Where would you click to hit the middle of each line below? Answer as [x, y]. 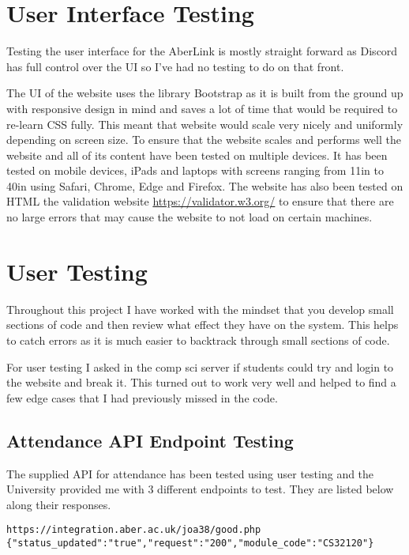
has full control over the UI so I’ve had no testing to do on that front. [175, 66]
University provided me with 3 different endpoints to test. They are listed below [200, 489]
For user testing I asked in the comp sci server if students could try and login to [200, 366]
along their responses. [59, 504]
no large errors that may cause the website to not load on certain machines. [189, 217]
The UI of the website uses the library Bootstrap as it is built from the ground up [205, 93]
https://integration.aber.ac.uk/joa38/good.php [134, 530]
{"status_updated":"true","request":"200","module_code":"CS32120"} [190, 543]
